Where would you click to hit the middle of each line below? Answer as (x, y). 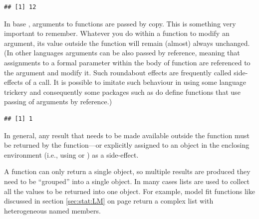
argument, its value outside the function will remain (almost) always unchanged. (127, 43)
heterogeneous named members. (52, 210)
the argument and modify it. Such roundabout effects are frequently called (118, 72)
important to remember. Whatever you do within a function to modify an (117, 33)
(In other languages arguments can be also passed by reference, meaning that (122, 53)
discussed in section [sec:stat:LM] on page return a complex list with (109, 201)
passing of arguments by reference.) (58, 102)
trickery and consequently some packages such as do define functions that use (122, 92)
